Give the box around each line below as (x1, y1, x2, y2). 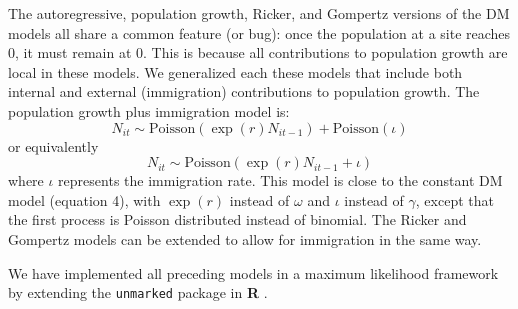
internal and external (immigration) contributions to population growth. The (8, 81, 480, 102)
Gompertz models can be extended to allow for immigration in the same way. (8, 228, 482, 249)
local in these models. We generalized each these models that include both (8, 61, 463, 82)
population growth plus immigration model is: (8, 100, 290, 121)
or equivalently (8, 135, 99, 156)
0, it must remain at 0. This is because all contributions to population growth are (8, 42, 508, 63)
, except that (415, 189, 494, 210)
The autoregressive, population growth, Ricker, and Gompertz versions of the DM (8, 3, 510, 23)
